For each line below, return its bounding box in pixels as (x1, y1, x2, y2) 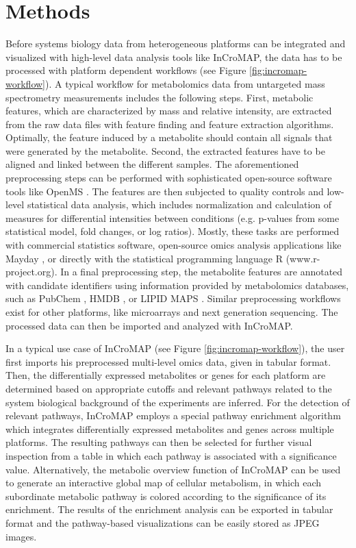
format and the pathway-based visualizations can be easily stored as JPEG (5, 515, 320, 530)
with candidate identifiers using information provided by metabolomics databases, (5, 277, 349, 292)
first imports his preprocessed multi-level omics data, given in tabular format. (5, 354, 331, 369)
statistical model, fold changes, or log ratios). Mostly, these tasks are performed (5, 224, 340, 238)
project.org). (5, 264, 58, 279)
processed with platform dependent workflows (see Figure (5, 63, 246, 77)
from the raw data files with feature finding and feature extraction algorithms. (5, 116, 334, 131)
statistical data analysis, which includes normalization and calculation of (27, 197, 332, 212)
